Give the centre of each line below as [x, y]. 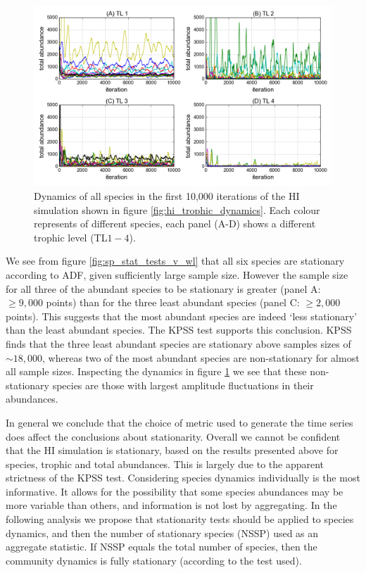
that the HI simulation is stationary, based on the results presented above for [172, 450]
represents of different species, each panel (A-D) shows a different [175, 223]
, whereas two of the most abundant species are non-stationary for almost [201, 357]
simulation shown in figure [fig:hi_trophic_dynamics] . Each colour [177, 209]
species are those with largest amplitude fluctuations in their [183, 385]
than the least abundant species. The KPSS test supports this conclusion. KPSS [179, 330]
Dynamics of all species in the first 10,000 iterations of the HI [167, 196]
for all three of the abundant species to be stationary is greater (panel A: [163, 288]
